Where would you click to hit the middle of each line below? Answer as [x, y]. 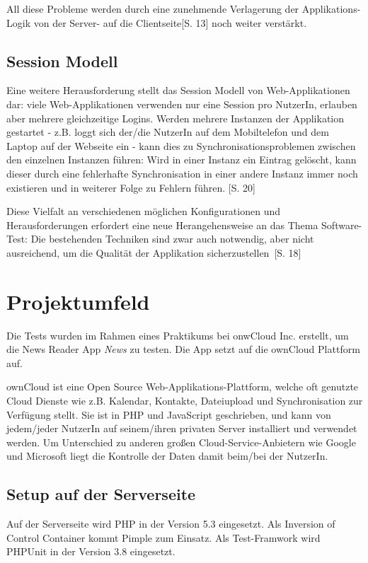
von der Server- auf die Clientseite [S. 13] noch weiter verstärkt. [170, 22]
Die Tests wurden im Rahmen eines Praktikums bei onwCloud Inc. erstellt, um [178, 335]
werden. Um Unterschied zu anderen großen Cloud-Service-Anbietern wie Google [181, 442]
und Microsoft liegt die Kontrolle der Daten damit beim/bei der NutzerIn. [167, 456]
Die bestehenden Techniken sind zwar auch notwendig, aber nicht [172, 239]
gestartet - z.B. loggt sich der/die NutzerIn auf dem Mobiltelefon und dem [168, 132]
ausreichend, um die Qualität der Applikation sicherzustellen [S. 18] [154, 252]
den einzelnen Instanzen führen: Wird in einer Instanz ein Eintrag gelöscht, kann [182, 159]
